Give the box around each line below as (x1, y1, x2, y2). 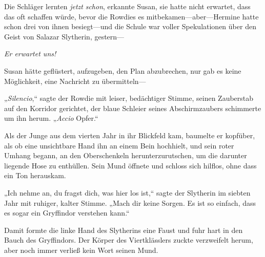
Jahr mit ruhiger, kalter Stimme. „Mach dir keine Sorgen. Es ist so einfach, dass (4, 197, 256, 208)
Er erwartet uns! (4, 48, 56, 59)
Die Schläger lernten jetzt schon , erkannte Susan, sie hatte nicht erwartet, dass (4, 1, 251, 11)
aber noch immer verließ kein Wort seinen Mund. (4, 244, 158, 255)
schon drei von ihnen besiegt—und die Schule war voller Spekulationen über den (4, 21, 256, 32)
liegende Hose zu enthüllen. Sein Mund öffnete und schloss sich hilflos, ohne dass (4, 160, 257, 170)
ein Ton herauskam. (4, 170, 66, 181)
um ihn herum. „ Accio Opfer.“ (4, 113, 98, 123)
